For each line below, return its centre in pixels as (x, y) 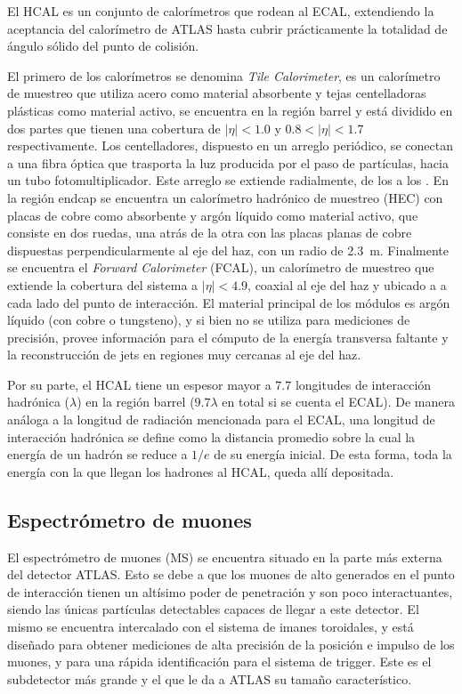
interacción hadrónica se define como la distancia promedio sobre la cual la (211, 436)
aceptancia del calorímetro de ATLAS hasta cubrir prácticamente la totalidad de (227, 28)
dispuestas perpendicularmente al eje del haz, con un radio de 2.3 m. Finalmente (228, 250)
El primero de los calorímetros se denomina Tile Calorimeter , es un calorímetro (224, 75)
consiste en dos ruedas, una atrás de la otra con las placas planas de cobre (210, 233)
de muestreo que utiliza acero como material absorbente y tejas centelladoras (217, 93)
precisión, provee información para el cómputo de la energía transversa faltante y (228, 337)
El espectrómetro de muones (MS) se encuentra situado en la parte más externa (225, 557)
